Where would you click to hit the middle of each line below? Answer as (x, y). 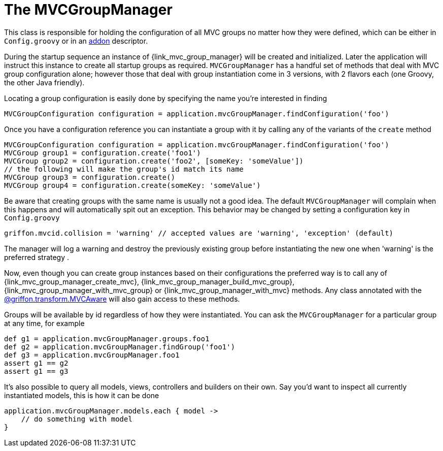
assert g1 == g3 (36, 371)
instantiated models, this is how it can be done (82, 395)
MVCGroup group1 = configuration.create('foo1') (103, 153)
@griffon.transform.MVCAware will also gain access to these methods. (122, 299)
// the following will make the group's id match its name (124, 169)
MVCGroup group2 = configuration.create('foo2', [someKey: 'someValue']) (154, 161)
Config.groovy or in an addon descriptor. (76, 41)
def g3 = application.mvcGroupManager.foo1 (92, 355)
